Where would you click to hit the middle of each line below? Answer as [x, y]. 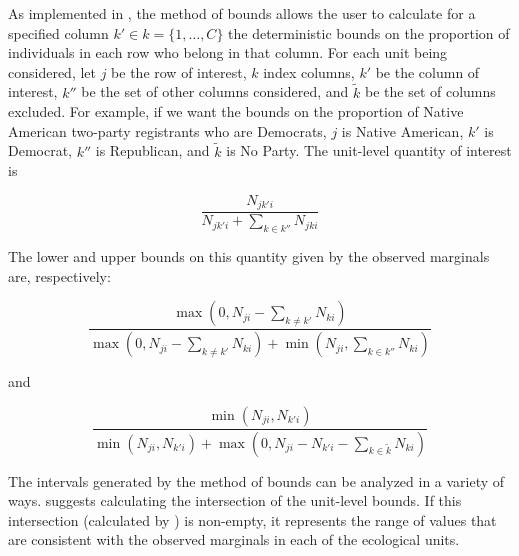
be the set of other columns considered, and [215, 91]
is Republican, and [152, 150]
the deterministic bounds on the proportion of [369, 32]
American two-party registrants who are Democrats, [167, 130]
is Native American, [402, 130]
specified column [58, 32]
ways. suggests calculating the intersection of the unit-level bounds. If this [235, 500]
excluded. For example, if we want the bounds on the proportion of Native [236, 111]
